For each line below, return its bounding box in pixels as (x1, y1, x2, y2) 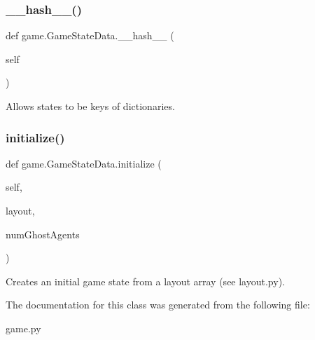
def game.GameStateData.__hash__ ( (6, 28, 174, 43)
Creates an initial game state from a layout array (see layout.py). (6, 273, 285, 288)
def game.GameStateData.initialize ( (6, 156, 162, 170)
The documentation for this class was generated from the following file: (6, 297, 310, 312)
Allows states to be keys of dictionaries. (6, 99, 175, 113)
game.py (6, 320, 41, 335)
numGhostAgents (6, 226, 80, 241)
